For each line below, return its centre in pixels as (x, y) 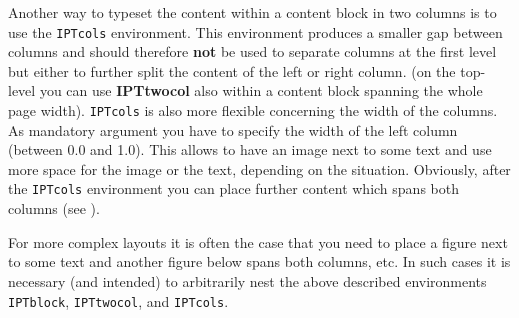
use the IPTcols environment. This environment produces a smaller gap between (255, 31)
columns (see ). (54, 208)
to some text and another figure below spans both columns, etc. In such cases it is (259, 261)
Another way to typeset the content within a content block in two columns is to (252, 12)
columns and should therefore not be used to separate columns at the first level (252, 51)
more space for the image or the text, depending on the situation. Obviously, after (259, 168)
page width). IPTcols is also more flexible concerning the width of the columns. (253, 110)
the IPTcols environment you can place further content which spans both (233, 188)
